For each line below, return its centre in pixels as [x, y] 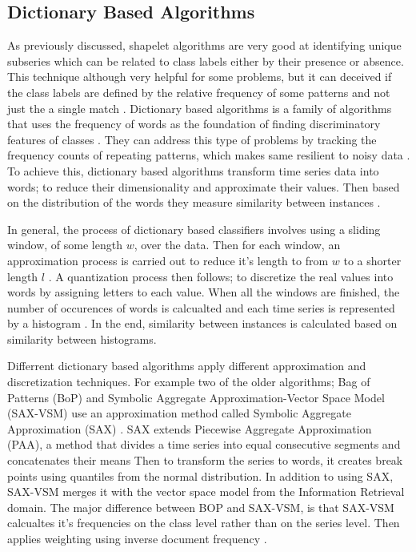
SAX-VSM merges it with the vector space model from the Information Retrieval [206, 492]
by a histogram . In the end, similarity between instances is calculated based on [202, 323]
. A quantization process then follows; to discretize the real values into [221, 276]
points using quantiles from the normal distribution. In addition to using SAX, [200, 475]
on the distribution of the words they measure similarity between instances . [194, 202]
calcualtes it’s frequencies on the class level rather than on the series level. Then [204, 523]
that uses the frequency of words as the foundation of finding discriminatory [194, 124]
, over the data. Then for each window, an [237, 245]
